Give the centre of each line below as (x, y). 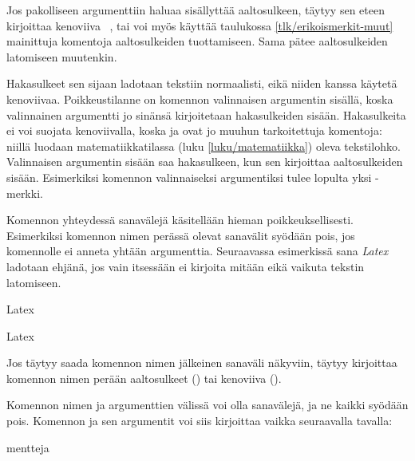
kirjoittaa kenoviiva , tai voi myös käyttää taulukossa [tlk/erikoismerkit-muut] (200, 25)
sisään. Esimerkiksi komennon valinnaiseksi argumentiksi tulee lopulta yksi (189, 177)
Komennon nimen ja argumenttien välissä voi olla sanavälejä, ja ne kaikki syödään (207, 405)
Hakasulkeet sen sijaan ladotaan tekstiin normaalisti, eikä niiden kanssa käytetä (202, 83)
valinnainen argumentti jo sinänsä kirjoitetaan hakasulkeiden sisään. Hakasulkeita (206, 114)
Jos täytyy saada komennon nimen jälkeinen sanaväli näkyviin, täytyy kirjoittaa (202, 362)
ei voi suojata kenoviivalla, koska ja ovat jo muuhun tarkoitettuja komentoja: (194, 130)
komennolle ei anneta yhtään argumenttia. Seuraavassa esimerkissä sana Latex (198, 251)
